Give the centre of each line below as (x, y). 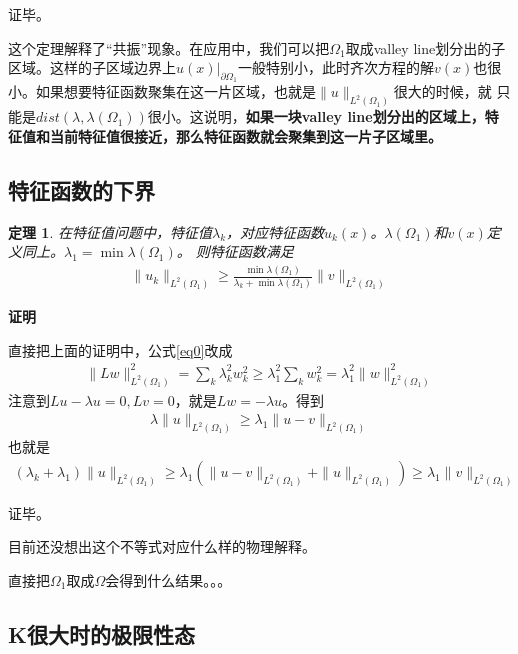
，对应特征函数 (275, 231)
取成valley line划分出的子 (425, 47)
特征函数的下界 (81, 189)
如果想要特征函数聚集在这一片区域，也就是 (175, 91)
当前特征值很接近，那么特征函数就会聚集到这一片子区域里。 (245, 135)
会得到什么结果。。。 (168, 579)
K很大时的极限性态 (101, 633)
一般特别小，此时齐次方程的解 (336, 67)
